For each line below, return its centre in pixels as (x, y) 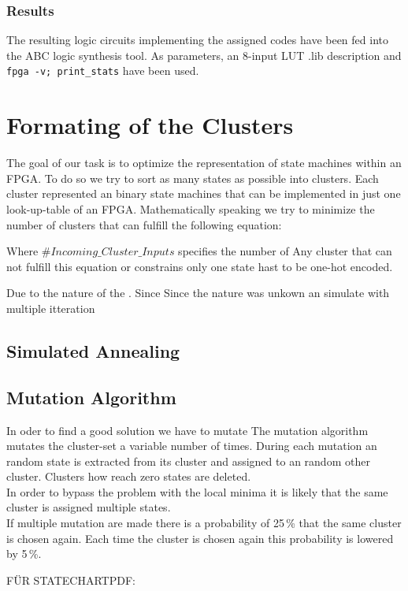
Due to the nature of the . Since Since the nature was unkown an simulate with (198, 293)
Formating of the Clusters (150, 125)
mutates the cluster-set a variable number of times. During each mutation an (192, 446)
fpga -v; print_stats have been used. (103, 71)
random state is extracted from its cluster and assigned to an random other (188, 461)
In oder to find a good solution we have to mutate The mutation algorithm (187, 430)
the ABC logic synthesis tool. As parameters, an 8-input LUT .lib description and (204, 55)
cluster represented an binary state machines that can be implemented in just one (204, 193)
